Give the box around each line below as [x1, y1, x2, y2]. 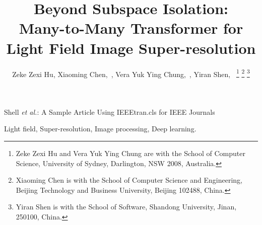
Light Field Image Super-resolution [6, 37, 256, 58]
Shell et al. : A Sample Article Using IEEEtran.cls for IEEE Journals [4, 106, 215, 117]
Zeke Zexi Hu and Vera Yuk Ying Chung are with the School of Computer [16, 147, 245, 158]
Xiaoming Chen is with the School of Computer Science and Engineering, [16, 175, 242, 185]
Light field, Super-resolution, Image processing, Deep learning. [4, 123, 196, 134]
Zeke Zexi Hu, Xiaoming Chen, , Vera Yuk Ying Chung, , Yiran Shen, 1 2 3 [12, 67, 250, 79]
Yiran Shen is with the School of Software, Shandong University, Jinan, [16, 201, 237, 212]
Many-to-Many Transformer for [19, 18, 243, 38]
